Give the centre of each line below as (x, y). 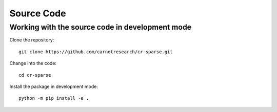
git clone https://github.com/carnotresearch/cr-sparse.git (96, 52)
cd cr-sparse (35, 75)
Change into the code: (33, 63)
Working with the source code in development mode (101, 27)
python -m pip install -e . (54, 98)
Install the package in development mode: (54, 86)
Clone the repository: (32, 40)
